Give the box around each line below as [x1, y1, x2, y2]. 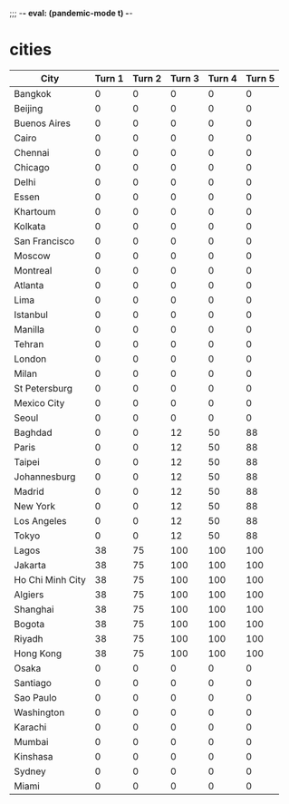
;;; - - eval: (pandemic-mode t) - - [9, 8, 133, 18]
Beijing [14, 102, 43, 114]
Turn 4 [207, 72, 237, 84]
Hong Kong [14, 647, 63, 660]
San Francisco [14, 235, 75, 247]
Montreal [14, 264, 53, 276]
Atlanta [14, 278, 44, 291]
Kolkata [14, 219, 46, 232]
